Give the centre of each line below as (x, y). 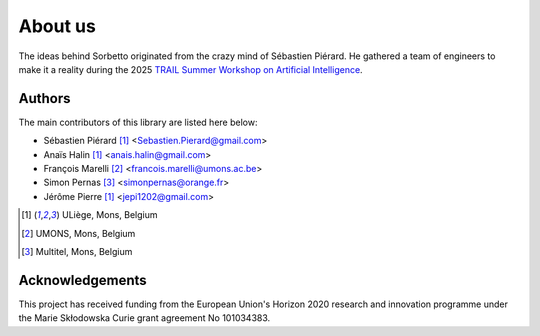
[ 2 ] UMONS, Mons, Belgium (78, 233)
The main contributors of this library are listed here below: (138, 122)
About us (57, 26)
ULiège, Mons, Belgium (110, 215)
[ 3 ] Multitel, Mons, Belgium (77, 251)
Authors (44, 98)
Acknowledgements (82, 280)
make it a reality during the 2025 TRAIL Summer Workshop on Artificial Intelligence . (191, 69)
